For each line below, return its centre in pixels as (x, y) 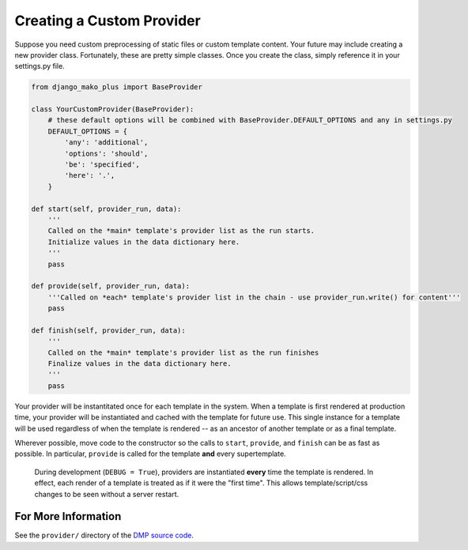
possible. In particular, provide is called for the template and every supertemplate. (150, 454)
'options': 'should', (106, 153)
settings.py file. (40, 66)
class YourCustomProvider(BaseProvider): (113, 109)
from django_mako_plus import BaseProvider (117, 87)
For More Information (68, 516)
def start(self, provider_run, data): (106, 209)
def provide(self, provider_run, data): (110, 286)
